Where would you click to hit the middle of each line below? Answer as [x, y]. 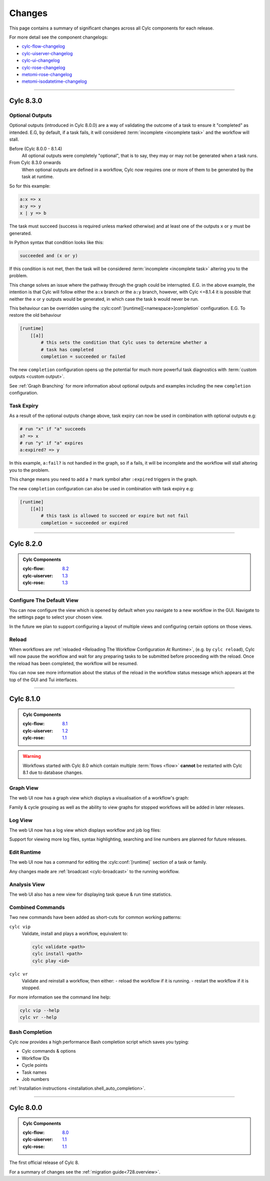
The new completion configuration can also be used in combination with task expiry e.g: [102, 488]
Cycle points [34, 1065]
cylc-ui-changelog [41, 61]
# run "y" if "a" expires [51, 443]
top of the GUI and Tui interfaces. [43, 680]
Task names [34, 1072]
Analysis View [27, 884]
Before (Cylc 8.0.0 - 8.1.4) [36, 148]
